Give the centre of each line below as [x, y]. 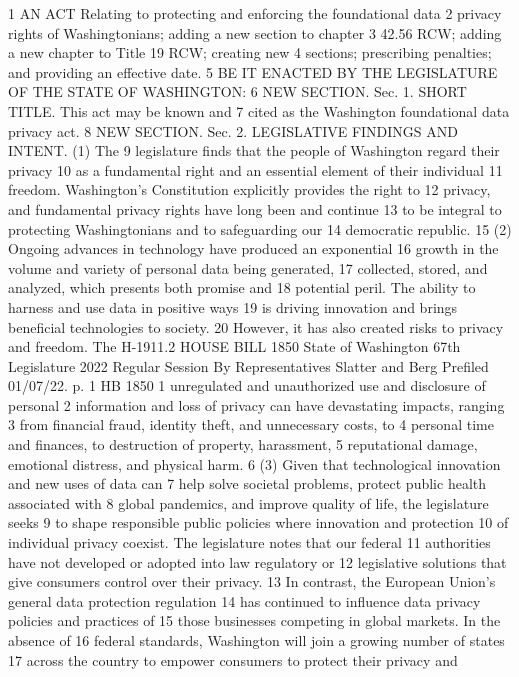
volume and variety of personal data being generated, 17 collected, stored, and [248, 267]
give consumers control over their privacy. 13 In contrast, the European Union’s [252, 581]
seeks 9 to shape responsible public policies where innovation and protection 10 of [258, 522]
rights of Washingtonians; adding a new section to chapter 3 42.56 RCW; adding [255, 32]
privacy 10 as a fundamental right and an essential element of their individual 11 [255, 169]
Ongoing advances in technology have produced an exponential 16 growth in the [253, 248]
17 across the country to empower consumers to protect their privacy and [233, 659]
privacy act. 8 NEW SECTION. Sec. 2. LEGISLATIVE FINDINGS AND [233, 130]
